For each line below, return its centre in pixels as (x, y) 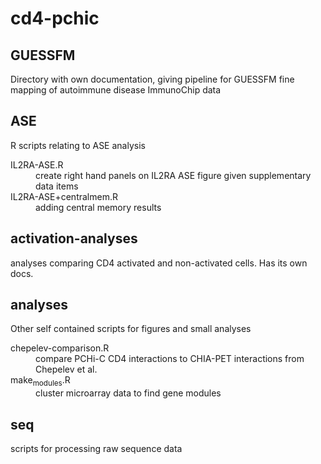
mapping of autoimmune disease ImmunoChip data (116, 90)
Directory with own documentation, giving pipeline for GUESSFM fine (152, 79)
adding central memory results (98, 207)
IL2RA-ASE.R (37, 164)
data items (57, 186)
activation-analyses (74, 238)
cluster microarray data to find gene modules (128, 393)
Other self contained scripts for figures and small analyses (131, 329)
